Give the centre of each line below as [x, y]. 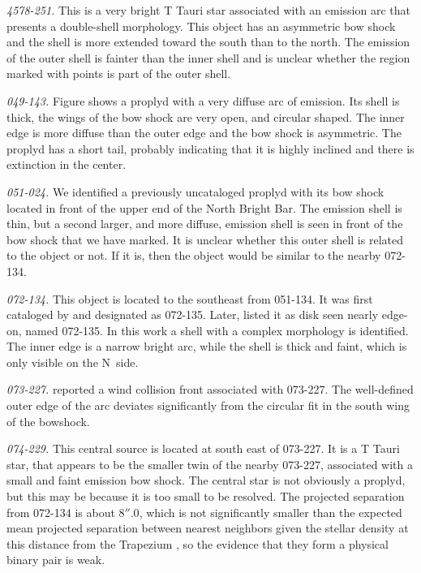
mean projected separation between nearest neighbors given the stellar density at [208, 528]
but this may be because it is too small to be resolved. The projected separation [206, 496]
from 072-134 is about [61, 512]
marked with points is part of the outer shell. [119, 73]
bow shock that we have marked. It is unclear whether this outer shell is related [205, 239]
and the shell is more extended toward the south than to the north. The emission [208, 42]
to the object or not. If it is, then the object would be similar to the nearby [194, 255]
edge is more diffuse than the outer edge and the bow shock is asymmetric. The [204, 133]
